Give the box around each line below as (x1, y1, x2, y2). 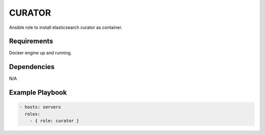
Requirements (9, 37, 53, 45)
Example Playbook (9, 89, 67, 97)
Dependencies (9, 63, 55, 71)
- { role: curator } (29, 118, 79, 124)
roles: (25, 111, 41, 117)
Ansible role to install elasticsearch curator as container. (9, 24, 123, 30)
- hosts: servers (19, 104, 61, 110)
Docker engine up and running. (9, 50, 72, 56)
